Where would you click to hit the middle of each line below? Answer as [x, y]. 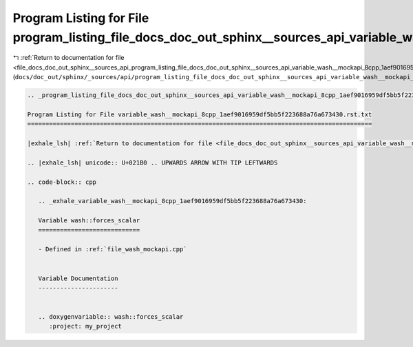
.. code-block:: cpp [62, 182]
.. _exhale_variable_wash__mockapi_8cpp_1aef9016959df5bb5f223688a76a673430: [172, 201]
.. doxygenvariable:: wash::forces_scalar [111, 317]
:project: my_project [85, 326]
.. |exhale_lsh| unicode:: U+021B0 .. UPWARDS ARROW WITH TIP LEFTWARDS [152, 162]
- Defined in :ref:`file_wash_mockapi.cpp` [113, 249]
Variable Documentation [78, 278]
